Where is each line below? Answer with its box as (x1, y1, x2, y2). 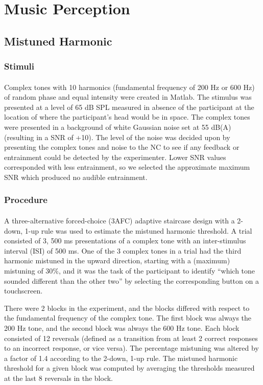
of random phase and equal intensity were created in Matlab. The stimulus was (4, 92, 252, 102)
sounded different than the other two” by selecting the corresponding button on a (4, 275, 259, 286)
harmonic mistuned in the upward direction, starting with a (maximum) (4, 255, 230, 266)
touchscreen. (4, 285, 43, 296)
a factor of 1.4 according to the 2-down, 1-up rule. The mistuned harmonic (4, 352, 238, 363)
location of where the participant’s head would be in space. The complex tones (4, 111, 250, 122)
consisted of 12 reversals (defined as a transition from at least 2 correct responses (4, 332, 258, 343)
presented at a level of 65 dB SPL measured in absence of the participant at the (4, 101, 254, 112)
